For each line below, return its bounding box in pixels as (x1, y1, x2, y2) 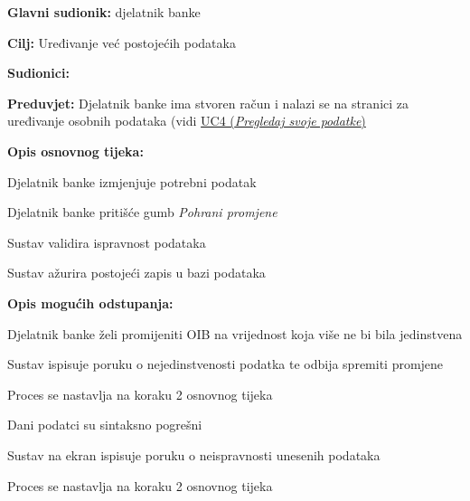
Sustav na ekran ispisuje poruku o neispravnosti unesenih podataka (7, 445, 381, 464)
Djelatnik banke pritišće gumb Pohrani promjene (7, 203, 277, 222)
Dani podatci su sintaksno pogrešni (7, 415, 202, 434)
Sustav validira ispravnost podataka (7, 232, 206, 251)
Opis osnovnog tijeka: (7, 141, 144, 160)
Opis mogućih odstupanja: (7, 293, 174, 312)
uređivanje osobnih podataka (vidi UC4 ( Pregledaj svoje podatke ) (7, 111, 366, 130)
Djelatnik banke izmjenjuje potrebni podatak (7, 172, 257, 191)
